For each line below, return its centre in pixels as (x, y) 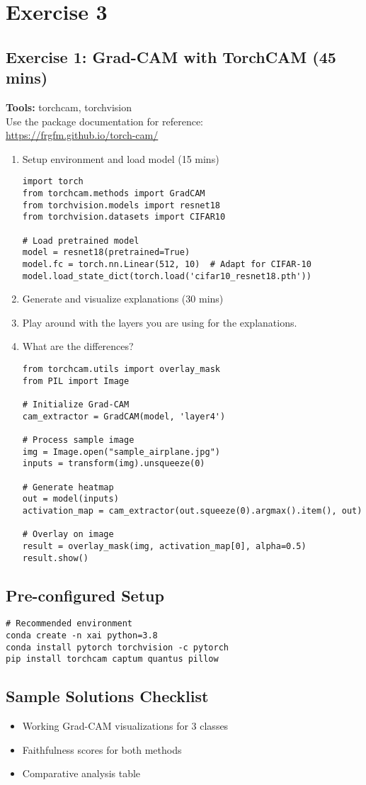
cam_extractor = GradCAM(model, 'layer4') (124, 416)
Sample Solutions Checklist (107, 696)
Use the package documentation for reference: (105, 121)
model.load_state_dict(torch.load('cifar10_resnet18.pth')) (167, 276)
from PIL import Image (76, 381)
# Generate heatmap (68, 487)
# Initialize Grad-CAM (76, 405)
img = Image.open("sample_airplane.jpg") (121, 452)
